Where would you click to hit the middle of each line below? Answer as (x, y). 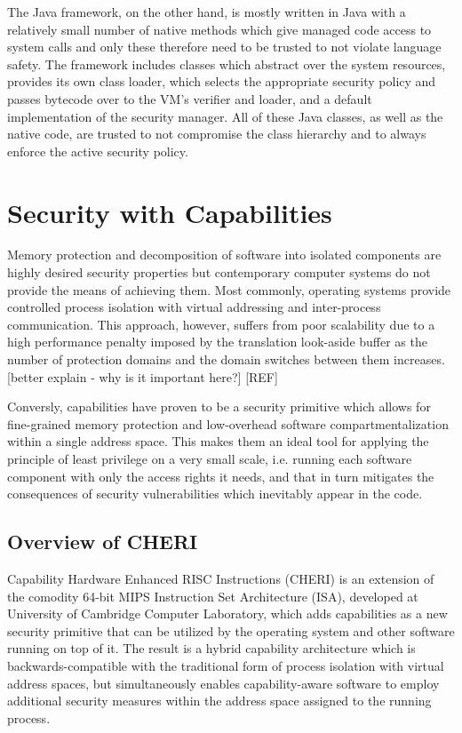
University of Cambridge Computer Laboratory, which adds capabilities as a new (227, 613)
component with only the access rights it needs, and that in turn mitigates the (221, 476)
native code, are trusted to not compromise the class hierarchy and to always (217, 134)
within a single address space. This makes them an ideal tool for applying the (218, 441)
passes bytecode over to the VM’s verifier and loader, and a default (190, 98)
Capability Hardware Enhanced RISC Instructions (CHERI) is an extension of (221, 578)
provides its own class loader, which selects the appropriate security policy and (222, 81)
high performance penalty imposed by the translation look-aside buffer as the (217, 342)
